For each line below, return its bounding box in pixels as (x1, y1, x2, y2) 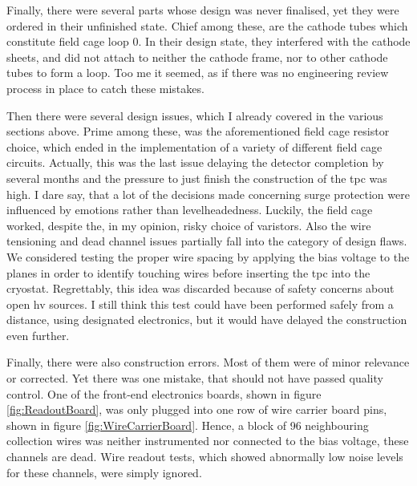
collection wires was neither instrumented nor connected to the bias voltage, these (6, 432, 409, 449)
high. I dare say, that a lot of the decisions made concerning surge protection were (6, 185, 410, 202)
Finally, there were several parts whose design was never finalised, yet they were (6, 2, 399, 18)
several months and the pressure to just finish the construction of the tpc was (6, 169, 387, 186)
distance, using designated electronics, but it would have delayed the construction (6, 311, 407, 328)
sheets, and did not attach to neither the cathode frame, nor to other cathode (6, 48, 388, 65)
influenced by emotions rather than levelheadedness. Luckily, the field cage (6, 201, 373, 218)
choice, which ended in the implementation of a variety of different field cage (6, 138, 383, 155)
